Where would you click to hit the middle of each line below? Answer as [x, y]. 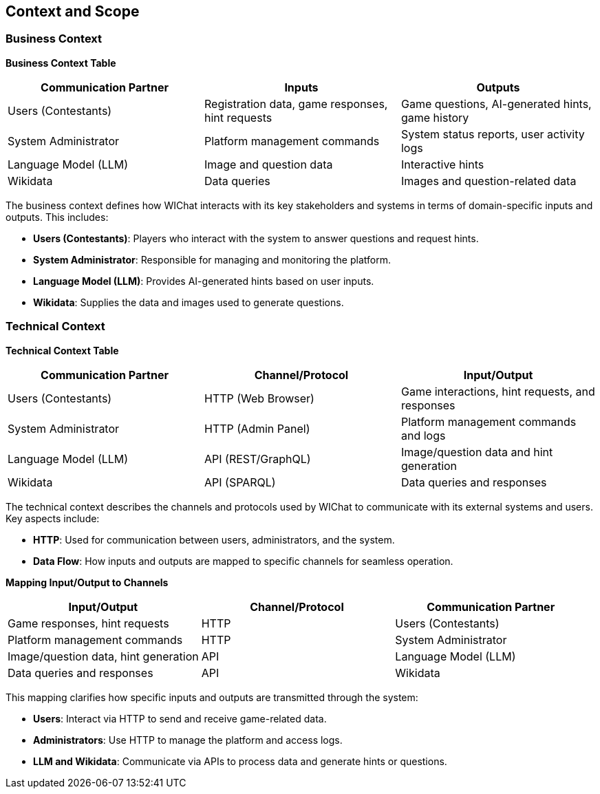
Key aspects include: [53, 518]
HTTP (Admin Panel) [257, 428]
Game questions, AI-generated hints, [496, 104]
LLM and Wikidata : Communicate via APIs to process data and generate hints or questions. [240, 761]
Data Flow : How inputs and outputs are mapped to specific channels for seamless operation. [243, 561]
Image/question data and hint [477, 452]
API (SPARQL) [240, 482]
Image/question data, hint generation [103, 656]
